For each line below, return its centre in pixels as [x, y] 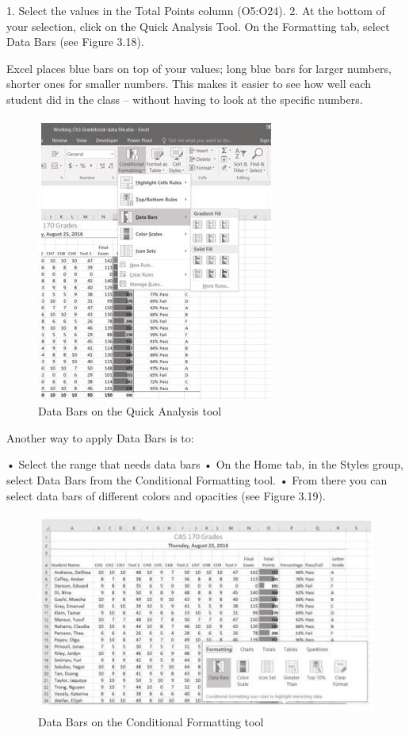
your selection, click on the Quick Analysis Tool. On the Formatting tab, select [198, 26]
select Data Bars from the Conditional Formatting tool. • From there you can [197, 479]
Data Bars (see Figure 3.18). [75, 42]
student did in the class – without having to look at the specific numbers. [185, 99]
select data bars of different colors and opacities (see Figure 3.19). [166, 495]
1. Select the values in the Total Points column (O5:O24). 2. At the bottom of [196, 10]
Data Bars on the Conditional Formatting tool [151, 722]
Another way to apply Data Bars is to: [100, 437]
